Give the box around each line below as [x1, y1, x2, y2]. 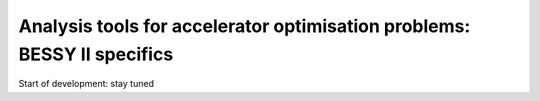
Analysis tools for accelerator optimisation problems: [18, 15, 471, 37]
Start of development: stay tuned [18, 78, 155, 90]
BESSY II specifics [18, 43, 174, 65]
